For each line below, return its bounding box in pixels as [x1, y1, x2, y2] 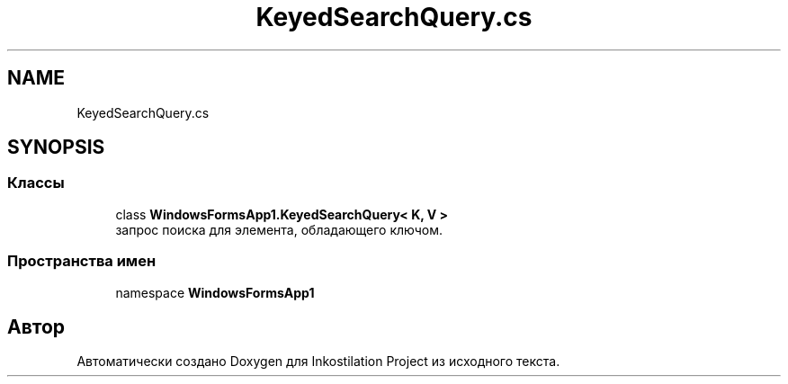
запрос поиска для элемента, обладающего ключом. [115, 221, 443, 237]
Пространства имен [7, 252, 157, 271]
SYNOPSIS [7, 136, 105, 159]
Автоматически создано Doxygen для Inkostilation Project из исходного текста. [76, 353, 560, 370]
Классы [7, 174, 65, 192]
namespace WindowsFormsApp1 [115, 284, 315, 300]
